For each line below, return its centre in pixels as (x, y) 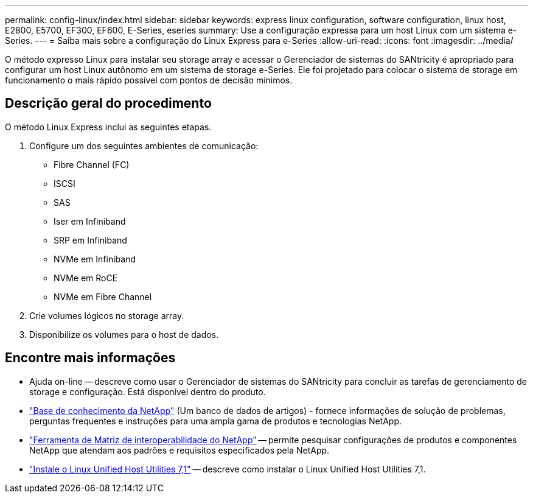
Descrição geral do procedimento (108, 103)
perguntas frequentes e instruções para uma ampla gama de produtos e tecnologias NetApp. (216, 421)
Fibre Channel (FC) (92, 164)
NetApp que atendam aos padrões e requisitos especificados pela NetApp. (179, 450)
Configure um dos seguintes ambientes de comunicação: (144, 146)
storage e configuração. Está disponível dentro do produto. (148, 391)
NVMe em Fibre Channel (103, 296)
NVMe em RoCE (86, 278)
